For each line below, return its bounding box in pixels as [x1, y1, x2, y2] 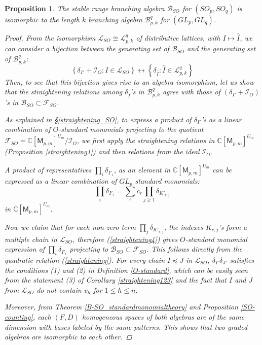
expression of [5, 244, 45, 254]
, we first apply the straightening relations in [77, 135, 215, 146]
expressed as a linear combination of [5, 176, 117, 186]
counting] [5, 311, 33, 322]
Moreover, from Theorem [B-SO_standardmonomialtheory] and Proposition [5, 301, 238, 312]
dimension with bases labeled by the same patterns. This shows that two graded [5, 321, 248, 332]
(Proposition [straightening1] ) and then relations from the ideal [5, 146, 200, 157]
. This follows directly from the [146, 244, 242, 254]
